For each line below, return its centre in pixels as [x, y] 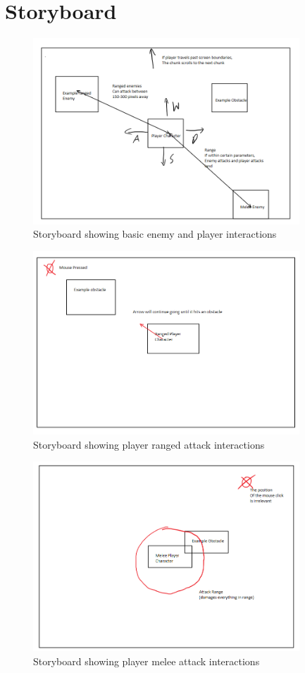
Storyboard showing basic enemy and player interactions [155, 234]
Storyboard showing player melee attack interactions [147, 661]
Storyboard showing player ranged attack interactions [149, 444]
